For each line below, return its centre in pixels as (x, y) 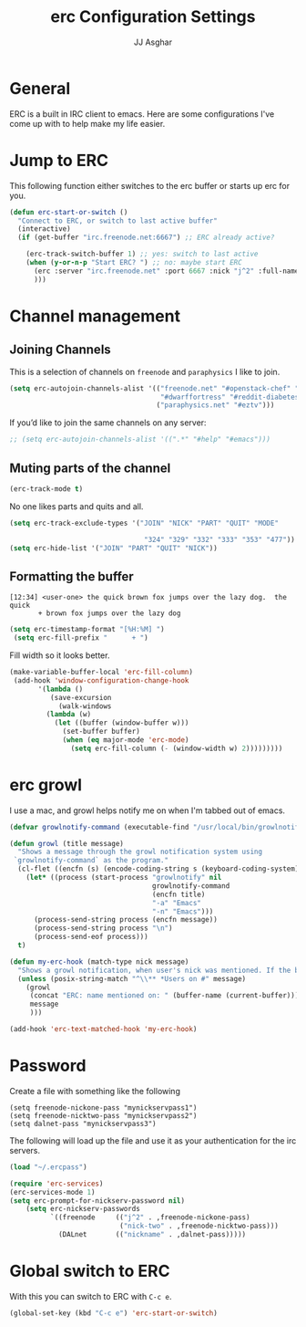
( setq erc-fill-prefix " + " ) (81, 638)
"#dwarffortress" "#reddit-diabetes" (231, 397)
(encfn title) (178, 894)
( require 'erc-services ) (56, 1184)
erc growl (46, 784)
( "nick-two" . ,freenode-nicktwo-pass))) (199, 1226)
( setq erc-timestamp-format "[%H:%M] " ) (87, 630)
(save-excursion (81, 697)
